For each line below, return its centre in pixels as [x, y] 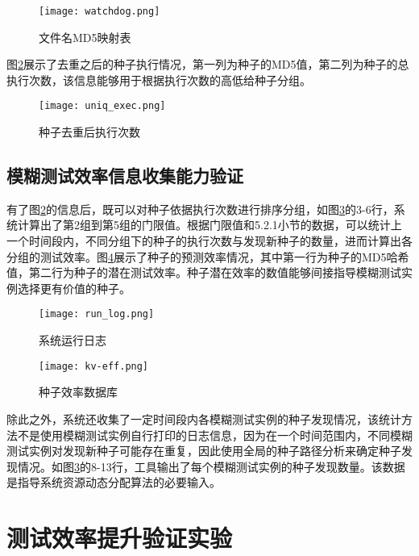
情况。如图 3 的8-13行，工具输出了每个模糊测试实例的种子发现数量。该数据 [211, 466]
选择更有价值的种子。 [74, 288]
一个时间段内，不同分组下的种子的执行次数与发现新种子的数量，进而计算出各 [209, 241]
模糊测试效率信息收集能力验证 [125, 176]
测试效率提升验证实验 [120, 538]
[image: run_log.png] [97, 314]
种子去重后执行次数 [89, 132]
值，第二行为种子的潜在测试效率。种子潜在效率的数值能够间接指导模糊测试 [204, 272]
